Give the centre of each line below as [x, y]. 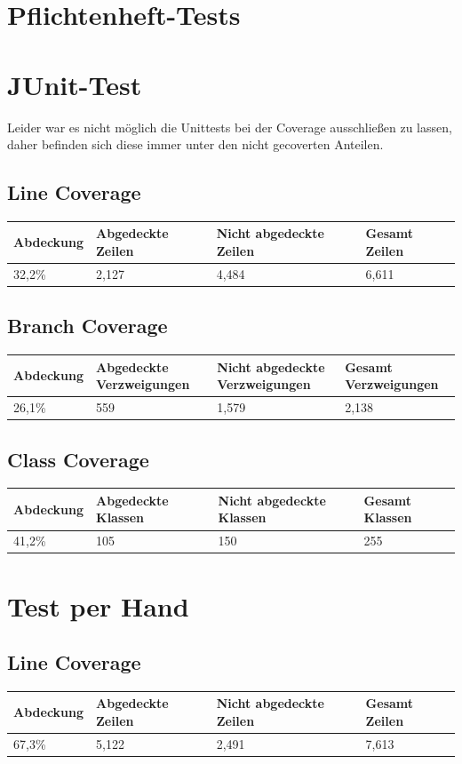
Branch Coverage [88, 326]
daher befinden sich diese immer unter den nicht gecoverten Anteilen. [195, 144]
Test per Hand [98, 605]
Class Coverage [78, 459]
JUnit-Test [75, 84]
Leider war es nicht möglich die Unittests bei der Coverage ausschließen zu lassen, [230, 127]
